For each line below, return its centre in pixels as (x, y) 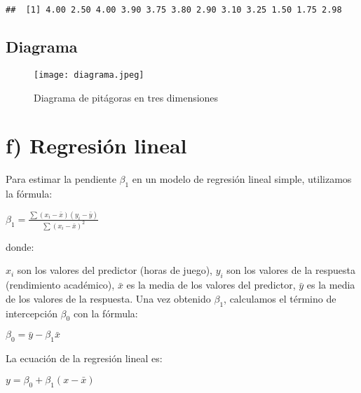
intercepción (32, 313)
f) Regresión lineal (96, 145)
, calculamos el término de (280, 298)
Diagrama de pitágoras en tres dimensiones (126, 97)
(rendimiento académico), (60, 285)
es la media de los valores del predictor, (211, 285)
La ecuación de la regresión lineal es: (84, 358)
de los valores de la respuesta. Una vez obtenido (108, 298)
